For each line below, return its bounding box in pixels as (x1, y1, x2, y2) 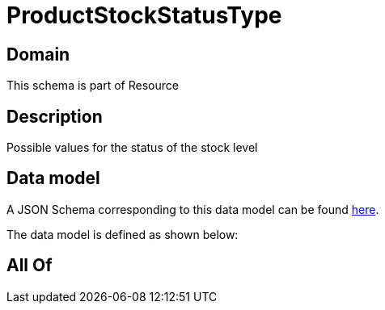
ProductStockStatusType (6, 2, 282, 29)
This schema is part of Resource (6, 78, 179, 93)
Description (6, 106, 103, 127)
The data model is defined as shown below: (6, 227, 239, 241)
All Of (6, 255, 53, 276)
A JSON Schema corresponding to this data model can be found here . (6, 202, 379, 216)
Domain (6, 44, 70, 65)
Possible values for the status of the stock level (6, 140, 258, 155)
